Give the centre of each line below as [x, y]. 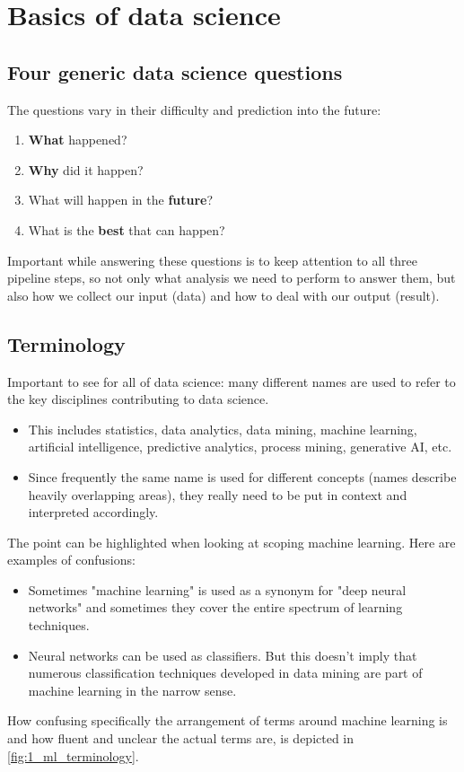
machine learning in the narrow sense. [132, 690]
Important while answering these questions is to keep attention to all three [213, 260]
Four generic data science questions [175, 71]
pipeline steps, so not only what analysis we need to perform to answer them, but [232, 278]
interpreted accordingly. [93, 512]
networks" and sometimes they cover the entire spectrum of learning [215, 607]
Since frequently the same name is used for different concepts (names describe [242, 476]
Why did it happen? [86, 169]
